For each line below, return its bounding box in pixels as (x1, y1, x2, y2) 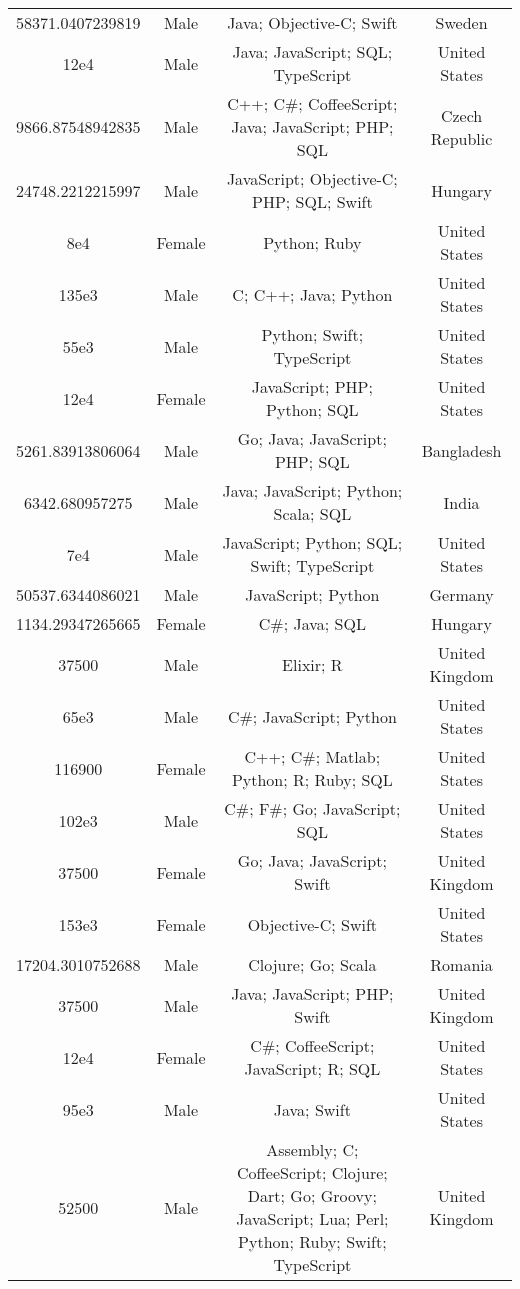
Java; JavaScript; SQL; (232, 40, 393, 63)
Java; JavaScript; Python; (222, 479, 403, 502)
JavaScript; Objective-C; (226, 167, 398, 190)
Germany (429, 583, 494, 606)
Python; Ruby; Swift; (238, 1230, 387, 1253)
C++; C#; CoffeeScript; (227, 92, 398, 115)
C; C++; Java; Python (232, 282, 393, 306)
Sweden (435, 11, 488, 34)
